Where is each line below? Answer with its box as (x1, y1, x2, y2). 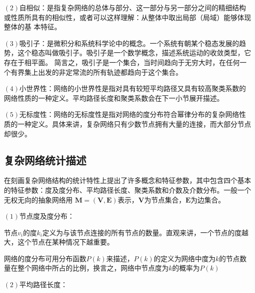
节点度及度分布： (19, 211, 75, 221)
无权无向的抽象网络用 (4, 194, 73, 204)
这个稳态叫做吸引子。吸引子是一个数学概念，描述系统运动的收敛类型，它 (17, 47, 251, 58)
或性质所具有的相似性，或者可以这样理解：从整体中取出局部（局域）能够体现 (4, 12, 251, 22)
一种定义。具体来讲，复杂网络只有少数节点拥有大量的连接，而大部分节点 (17, 118, 251, 129)
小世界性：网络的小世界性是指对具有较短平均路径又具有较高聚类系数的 (19, 83, 246, 93)
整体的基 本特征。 (4, 22, 61, 32)
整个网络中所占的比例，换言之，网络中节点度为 (17, 263, 169, 273)
